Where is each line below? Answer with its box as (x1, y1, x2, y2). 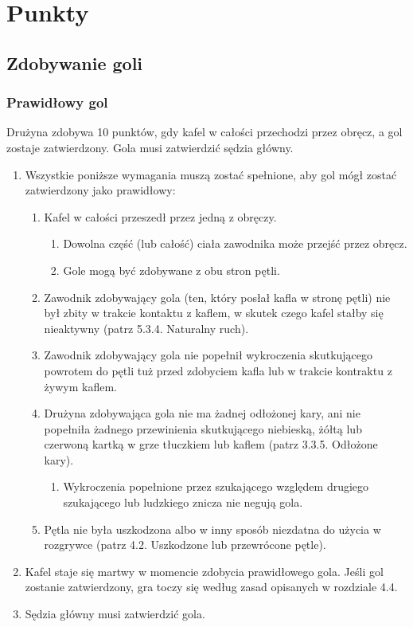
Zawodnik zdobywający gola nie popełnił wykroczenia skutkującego (44, 347, 373, 363)
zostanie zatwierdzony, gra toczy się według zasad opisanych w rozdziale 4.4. (25, 578, 398, 595)
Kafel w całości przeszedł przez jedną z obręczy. (44, 208, 277, 225)
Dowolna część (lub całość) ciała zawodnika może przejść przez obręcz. (63, 235, 407, 252)
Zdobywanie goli (6, 50, 143, 75)
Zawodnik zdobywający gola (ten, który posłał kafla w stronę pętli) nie (44, 288, 391, 305)
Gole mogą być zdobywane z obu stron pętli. (63, 261, 280, 278)
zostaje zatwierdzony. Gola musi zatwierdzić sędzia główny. (6, 139, 294, 155)
